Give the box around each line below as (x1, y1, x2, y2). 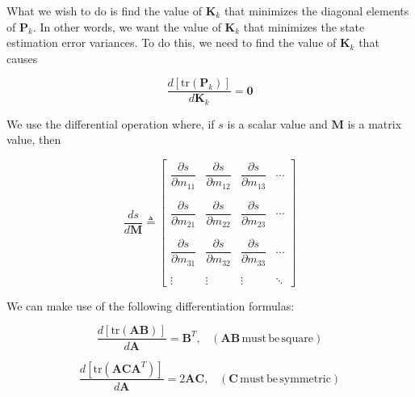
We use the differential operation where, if (6, 115, 215, 132)
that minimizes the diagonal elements (224, 2, 409, 19)
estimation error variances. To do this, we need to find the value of (6, 34, 337, 51)
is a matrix (347, 115, 402, 132)
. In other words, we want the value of (32, 18, 221, 35)
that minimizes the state (243, 18, 365, 35)
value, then (6, 131, 61, 148)
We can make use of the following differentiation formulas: (6, 297, 295, 314)
